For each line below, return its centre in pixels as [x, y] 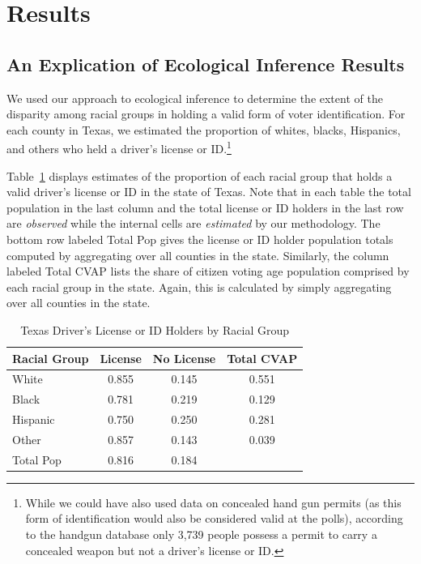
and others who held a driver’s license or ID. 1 [119, 147]
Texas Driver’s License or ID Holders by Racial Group [155, 329]
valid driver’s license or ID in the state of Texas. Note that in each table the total [209, 192]
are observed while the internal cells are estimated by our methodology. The [193, 223]
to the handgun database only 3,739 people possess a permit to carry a [201, 534]
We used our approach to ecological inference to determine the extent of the [195, 98]
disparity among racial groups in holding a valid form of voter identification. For [206, 114]
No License [184, 358]
